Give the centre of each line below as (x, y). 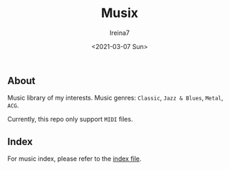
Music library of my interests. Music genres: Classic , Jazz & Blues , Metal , (115, 98)
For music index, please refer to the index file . (74, 159)
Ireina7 (120, 33)
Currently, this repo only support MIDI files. (70, 119)
